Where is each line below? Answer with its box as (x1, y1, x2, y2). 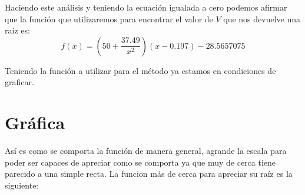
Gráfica (5, 110, 65, 135)
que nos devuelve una (223, 12, 301, 25)
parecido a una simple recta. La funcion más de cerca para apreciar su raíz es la (5, 167, 293, 180)
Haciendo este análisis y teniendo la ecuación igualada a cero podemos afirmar (5, 1, 287, 13)
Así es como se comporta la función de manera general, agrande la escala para (5, 144, 287, 157)
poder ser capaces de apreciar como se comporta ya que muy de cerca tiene (5, 156, 276, 168)
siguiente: (5, 179, 39, 191)
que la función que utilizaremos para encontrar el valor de (5, 12, 213, 25)
